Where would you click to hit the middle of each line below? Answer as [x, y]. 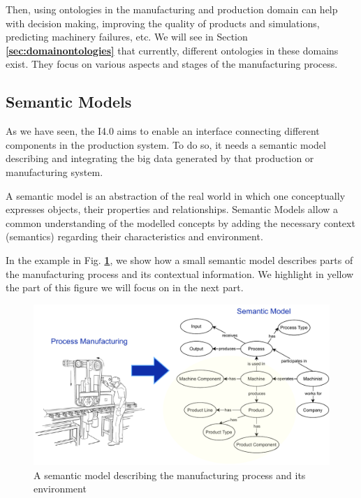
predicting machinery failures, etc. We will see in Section [127, 37]
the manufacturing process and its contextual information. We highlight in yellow [180, 273]
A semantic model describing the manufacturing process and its [170, 475]
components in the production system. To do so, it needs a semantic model [166, 144]
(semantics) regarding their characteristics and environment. [134, 236]
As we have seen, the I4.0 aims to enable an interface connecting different [163, 131]
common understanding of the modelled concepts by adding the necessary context [180, 222]
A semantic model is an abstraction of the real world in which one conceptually [176, 195]
